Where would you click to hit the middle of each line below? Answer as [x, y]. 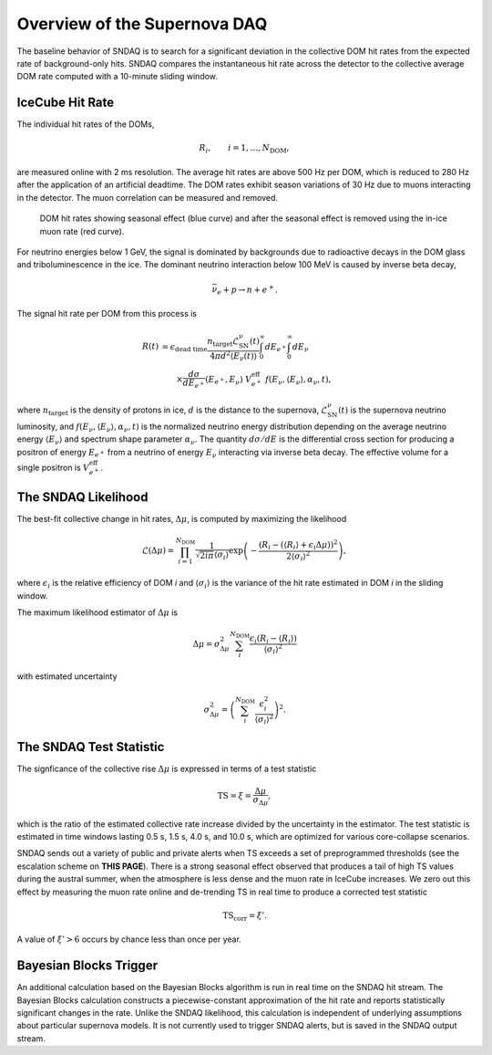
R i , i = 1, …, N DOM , [244, 149]
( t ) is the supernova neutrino [392, 410]
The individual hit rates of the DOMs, [86, 124]
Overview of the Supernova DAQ [142, 24]
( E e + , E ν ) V [229, 381]
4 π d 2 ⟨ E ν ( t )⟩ [234, 356]
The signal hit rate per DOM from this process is [107, 313]
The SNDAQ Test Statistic [91, 747]
